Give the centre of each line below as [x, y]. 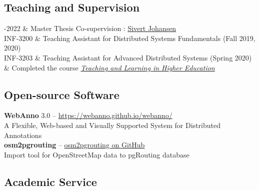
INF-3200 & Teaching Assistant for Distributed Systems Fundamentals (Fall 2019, [130, 38]
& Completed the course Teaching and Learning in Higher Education [109, 67]
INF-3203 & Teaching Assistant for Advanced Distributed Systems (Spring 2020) [128, 57]
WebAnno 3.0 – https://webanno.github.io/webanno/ [88, 115]
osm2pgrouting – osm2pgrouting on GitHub [74, 145]
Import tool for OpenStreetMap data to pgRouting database [97, 154]
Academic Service [50, 181]
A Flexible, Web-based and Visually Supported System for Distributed [112, 125]
